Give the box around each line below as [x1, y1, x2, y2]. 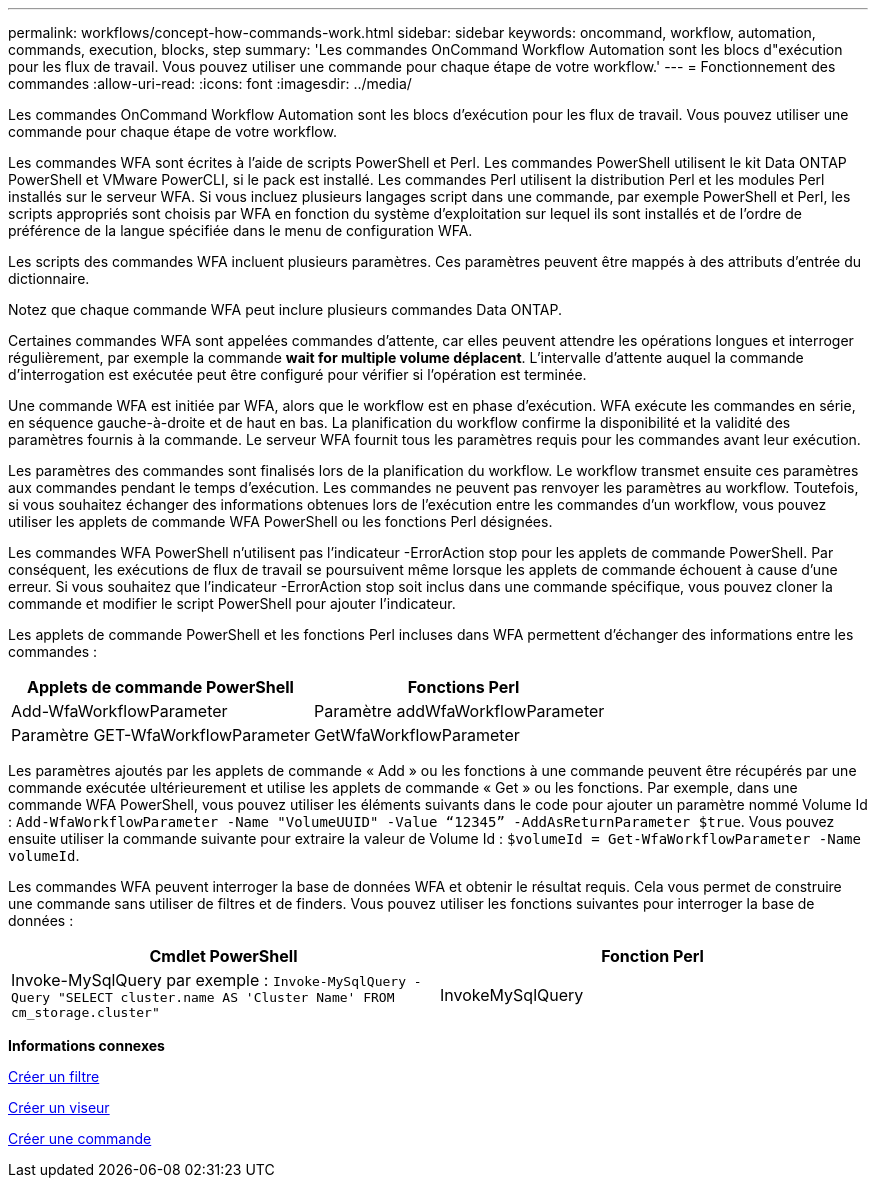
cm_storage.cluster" [11, 1005, 160, 1020]
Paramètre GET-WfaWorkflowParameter [11, 725, 311, 745]
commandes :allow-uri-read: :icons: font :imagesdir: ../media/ [8, 75, 412, 92]
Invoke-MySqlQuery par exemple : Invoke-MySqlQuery [11, 970, 406, 990]
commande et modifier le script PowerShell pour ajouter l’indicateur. [8, 595, 456, 612]
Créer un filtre [8, 1068, 100, 1085]
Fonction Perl [601, 946, 704, 966]
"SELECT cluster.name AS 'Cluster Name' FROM [57, 990, 395, 1005]
